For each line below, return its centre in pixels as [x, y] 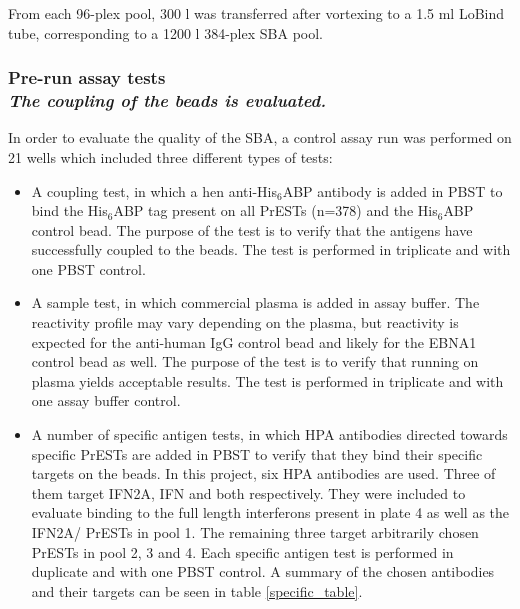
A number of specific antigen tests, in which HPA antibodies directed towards [269, 434]
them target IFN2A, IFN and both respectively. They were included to [248, 492]
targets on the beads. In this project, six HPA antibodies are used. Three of [263, 473]
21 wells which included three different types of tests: [170, 156]
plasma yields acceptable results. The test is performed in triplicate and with [267, 380]
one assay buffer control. [106, 400]
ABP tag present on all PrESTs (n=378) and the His [275, 210]
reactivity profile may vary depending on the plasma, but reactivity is [245, 322]
